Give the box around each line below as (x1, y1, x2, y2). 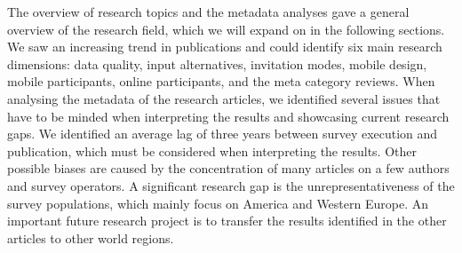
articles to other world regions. (7, 228, 174, 247)
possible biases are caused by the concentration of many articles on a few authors (7, 159, 450, 178)
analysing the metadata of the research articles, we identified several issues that (7, 89, 441, 107)
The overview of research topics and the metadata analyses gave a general (7, 3, 410, 20)
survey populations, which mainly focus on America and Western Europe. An (7, 194, 428, 212)
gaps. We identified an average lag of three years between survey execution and (7, 124, 438, 143)
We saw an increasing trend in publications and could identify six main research (7, 37, 442, 56)
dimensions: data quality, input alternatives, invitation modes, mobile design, (7, 54, 427, 73)
